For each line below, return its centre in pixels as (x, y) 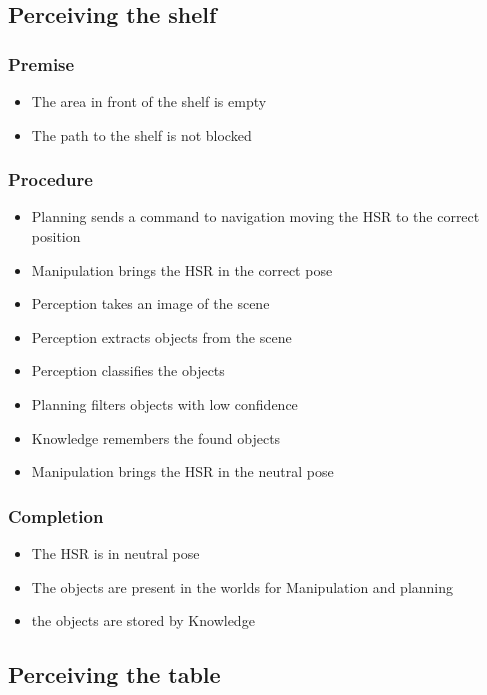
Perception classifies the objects (128, 370)
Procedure (50, 179)
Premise (41, 63)
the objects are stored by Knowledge (143, 620)
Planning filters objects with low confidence (164, 403)
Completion (56, 515)
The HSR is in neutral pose (115, 552)
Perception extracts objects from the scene (161, 336)
